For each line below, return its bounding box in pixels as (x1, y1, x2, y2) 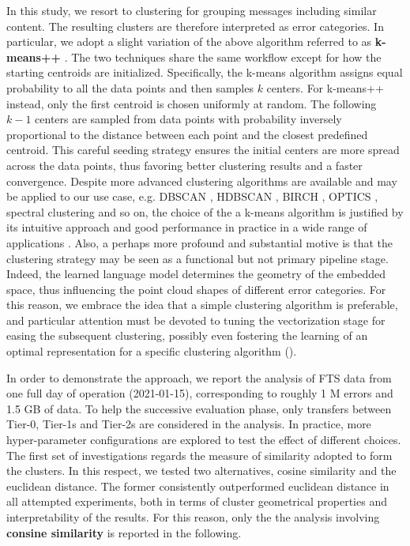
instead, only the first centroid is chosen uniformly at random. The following (6, 95, 377, 111)
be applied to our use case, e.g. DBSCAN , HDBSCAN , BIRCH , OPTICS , (6, 188, 378, 205)
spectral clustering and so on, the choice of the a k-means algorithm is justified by (6, 203, 404, 220)
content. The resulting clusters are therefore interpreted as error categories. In (6, 17, 384, 34)
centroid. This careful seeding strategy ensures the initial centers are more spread (6, 141, 400, 158)
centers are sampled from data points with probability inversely (35, 111, 342, 127)
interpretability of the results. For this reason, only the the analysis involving (6, 509, 380, 525)
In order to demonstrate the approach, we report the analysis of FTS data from (6, 369, 392, 386)
